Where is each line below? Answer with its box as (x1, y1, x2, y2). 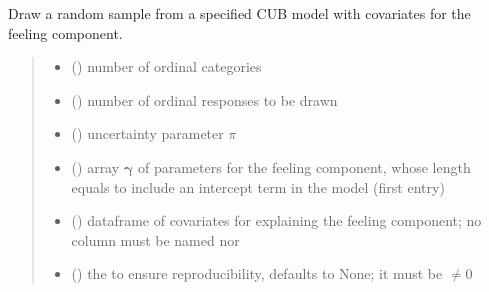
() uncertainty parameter (71, 123, 224, 144)
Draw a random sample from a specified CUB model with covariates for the (8, 3, 471, 23)
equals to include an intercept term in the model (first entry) (71, 176, 445, 197)
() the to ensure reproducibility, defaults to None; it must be (71, 263, 443, 284)
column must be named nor (71, 229, 240, 250)
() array (71, 156, 120, 177)
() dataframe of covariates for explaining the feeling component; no (71, 210, 482, 231)
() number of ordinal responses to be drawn (71, 89, 338, 110)
